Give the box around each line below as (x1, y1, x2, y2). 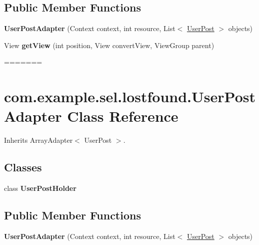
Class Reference (67, 106, 178, 126)
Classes (4, 159, 42, 175)
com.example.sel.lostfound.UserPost (4, 86, 255, 107)
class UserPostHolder (4, 183, 76, 193)
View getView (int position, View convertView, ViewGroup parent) (4, 40, 214, 50)
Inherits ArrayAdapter (4, 135, 73, 145)
